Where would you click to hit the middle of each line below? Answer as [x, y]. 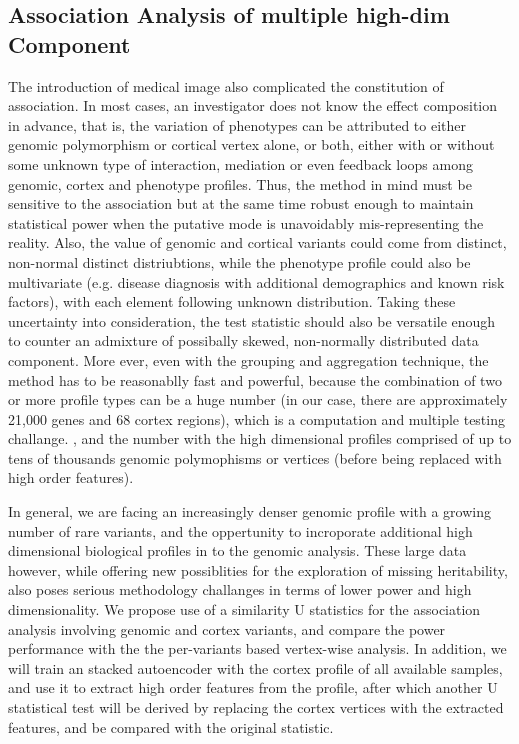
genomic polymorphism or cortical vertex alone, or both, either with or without [251, 144]
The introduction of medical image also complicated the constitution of [226, 85]
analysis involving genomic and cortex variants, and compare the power [227, 628]
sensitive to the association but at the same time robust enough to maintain [241, 203]
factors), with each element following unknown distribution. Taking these [232, 301]
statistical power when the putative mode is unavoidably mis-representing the [246, 222]
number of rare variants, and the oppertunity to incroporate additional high [240, 530]
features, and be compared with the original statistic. [171, 726]
